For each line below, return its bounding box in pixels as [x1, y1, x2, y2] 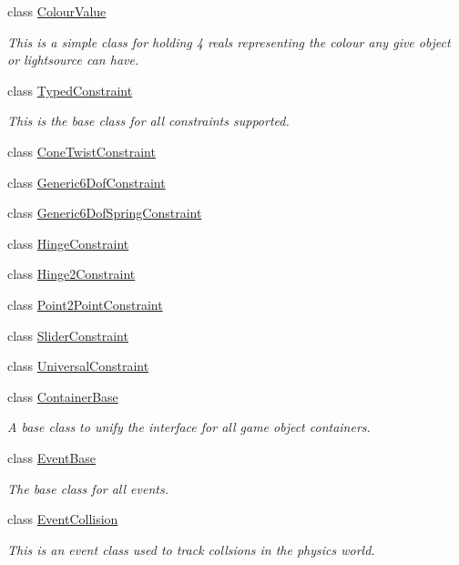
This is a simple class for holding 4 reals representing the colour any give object [7, 32, 451, 51]
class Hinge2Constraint [7, 264, 136, 283]
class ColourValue [7, 2, 107, 20]
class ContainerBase [7, 386, 118, 406]
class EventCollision [7, 509, 118, 529]
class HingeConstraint [7, 233, 129, 252]
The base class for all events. [7, 478, 168, 498]
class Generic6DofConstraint [7, 172, 166, 191]
